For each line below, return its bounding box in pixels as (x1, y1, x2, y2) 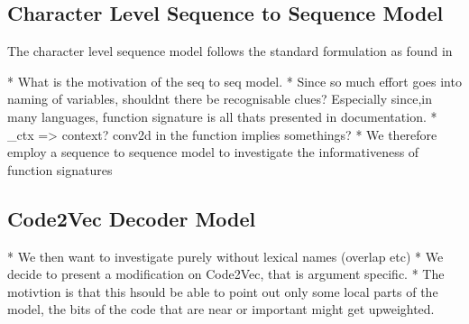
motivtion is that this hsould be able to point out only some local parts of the (7, 282, 438, 301)
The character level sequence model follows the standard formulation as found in (7, 42, 453, 60)
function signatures (7, 160, 113, 179)
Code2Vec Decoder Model (7, 204, 256, 232)
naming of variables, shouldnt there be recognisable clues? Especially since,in (7, 89, 432, 108)
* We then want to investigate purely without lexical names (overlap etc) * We (7, 246, 444, 265)
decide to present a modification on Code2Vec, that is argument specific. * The (7, 264, 445, 283)
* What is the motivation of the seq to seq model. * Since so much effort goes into (7, 71, 462, 90)
